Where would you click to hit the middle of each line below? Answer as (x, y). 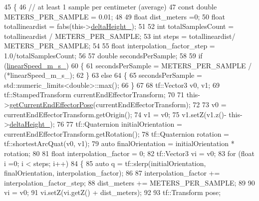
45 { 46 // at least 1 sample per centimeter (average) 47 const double (111, 6)
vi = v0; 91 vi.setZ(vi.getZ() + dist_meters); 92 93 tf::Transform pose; (113, 192)
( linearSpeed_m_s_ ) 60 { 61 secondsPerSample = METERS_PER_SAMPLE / (128, 65)
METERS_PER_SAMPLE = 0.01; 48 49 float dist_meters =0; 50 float (115, 16)
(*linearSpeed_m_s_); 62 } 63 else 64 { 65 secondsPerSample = (103, 75)
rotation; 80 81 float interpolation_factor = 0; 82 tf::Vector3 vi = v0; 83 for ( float (129, 153)
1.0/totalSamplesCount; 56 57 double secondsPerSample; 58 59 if (103, 55)
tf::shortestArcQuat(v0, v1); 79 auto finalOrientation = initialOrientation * (119, 143)
